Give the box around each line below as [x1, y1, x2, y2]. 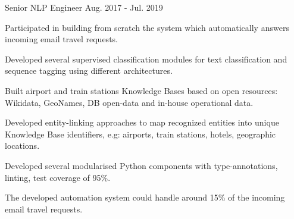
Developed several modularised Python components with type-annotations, [5, 159, 278, 171]
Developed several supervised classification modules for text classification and [5, 52, 287, 65]
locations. [5, 139, 40, 152]
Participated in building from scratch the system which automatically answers [5, 21, 289, 33]
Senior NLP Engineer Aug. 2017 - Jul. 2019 [5, 1, 163, 13]
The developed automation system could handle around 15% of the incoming [5, 191, 285, 204]
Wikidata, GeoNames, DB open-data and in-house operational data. [5, 96, 254, 108]
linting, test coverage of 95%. [5, 171, 111, 183]
